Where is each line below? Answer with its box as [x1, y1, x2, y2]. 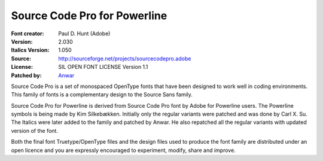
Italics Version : [11, 47, 50, 54]
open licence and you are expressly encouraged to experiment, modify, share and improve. [11, 147, 236, 154]
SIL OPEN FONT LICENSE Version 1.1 [58, 63, 148, 71]
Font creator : [11, 30, 44, 37]
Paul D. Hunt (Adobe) [58, 30, 111, 37]
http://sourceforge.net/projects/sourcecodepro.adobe [58, 54, 191, 62]
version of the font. [11, 127, 58, 134]
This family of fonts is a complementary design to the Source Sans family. [11, 91, 193, 98]
